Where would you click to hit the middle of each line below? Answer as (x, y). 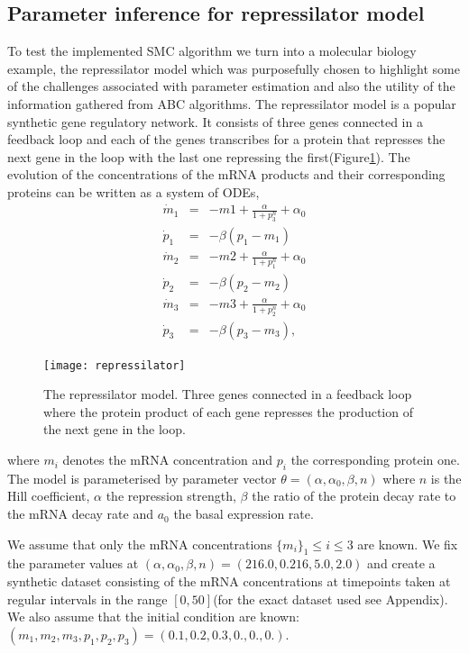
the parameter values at (73, 563)
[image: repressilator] (115, 365)
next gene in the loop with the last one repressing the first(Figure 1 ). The (209, 156)
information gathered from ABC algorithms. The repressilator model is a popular (232, 103)
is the (446, 478)
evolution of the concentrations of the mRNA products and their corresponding (226, 174)
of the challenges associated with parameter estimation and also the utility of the (231, 86)
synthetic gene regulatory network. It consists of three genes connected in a (215, 121)
